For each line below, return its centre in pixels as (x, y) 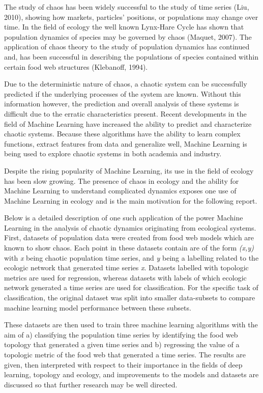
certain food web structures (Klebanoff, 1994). (76, 66)
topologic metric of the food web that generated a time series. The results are (125, 354)
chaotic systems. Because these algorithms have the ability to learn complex (122, 134)
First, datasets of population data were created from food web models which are (129, 237)
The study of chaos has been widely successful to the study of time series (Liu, (127, 7)
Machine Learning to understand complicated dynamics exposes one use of (120, 191)
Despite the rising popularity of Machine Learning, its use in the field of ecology (129, 170)
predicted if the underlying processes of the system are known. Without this (123, 93)
